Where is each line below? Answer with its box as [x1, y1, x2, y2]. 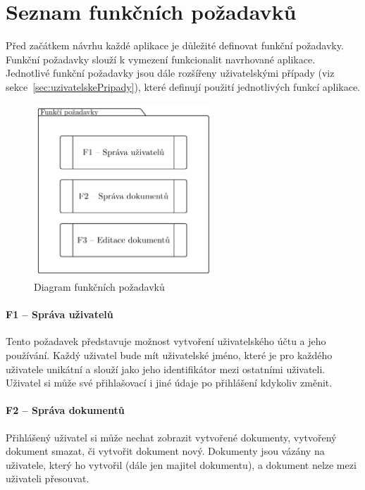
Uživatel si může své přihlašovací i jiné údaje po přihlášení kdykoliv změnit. [6, 375, 333, 390]
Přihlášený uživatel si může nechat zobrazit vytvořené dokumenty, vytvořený [6, 429, 337, 444]
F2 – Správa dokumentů [6, 403, 125, 417]
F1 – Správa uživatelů [6, 307, 113, 322]
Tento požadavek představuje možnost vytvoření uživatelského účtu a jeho [6, 334, 326, 348]
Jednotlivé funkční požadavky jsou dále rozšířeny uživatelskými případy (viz [6, 65, 335, 80]
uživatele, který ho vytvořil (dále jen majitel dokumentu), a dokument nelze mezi [6, 457, 357, 472]
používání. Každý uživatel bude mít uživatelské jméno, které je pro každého [6, 348, 333, 363]
